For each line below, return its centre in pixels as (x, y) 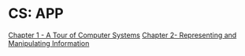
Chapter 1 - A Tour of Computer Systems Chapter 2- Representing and (122, 35)
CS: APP (36, 14)
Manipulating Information (49, 43)
